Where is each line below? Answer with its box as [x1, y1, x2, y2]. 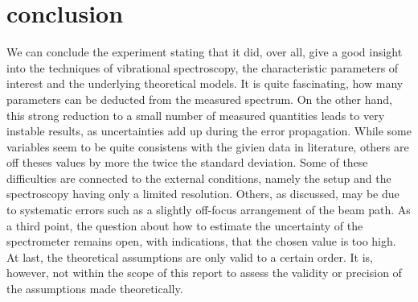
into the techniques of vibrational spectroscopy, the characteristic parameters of [6, 59, 399, 76]
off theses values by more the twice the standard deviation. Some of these [6, 154, 368, 171]
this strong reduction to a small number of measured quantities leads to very [6, 106, 385, 123]
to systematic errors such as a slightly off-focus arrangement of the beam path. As [6, 201, 411, 218]
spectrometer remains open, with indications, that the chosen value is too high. [6, 233, 396, 250]
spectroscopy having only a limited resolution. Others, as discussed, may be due [6, 185, 400, 202]
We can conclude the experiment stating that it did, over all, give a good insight [6, 43, 403, 60]
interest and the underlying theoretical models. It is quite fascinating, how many [6, 75, 404, 92]
